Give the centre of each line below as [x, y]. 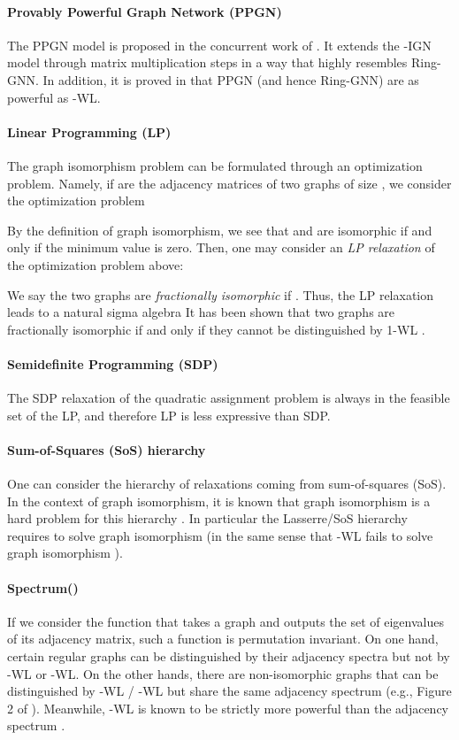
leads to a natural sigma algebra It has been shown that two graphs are [201, 312]
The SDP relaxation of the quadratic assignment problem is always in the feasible [229, 398]
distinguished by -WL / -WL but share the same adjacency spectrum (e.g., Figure [229, 691]
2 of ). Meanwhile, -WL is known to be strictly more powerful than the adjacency [228, 708]
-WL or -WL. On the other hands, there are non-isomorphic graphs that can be [223, 673]
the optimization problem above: [96, 264]
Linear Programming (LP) [89, 131]
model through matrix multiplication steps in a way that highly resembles [207, 62]
